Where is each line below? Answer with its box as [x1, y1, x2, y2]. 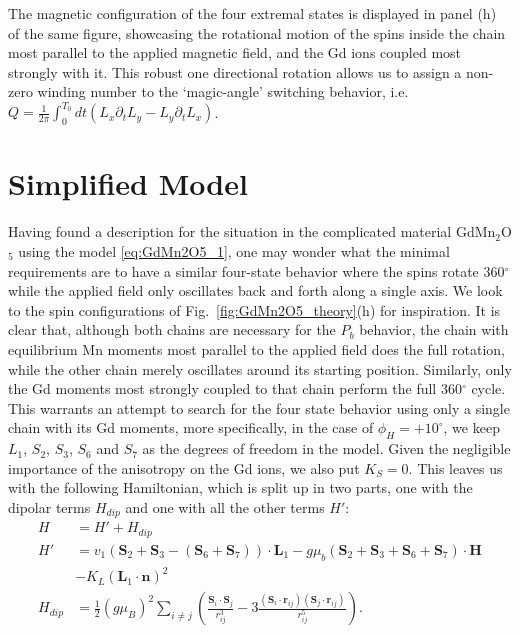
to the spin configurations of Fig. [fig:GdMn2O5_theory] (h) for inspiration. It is [8, 299, 501, 320]
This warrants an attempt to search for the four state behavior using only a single [8, 397, 510, 418]
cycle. [471, 378, 506, 399]
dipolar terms [8, 496, 91, 517]
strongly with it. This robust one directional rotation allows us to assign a [8, 61, 462, 82]
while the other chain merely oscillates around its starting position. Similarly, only [8, 358, 512, 379]
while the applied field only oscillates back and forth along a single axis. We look [8, 280, 503, 301]
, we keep [443, 417, 500, 438]
